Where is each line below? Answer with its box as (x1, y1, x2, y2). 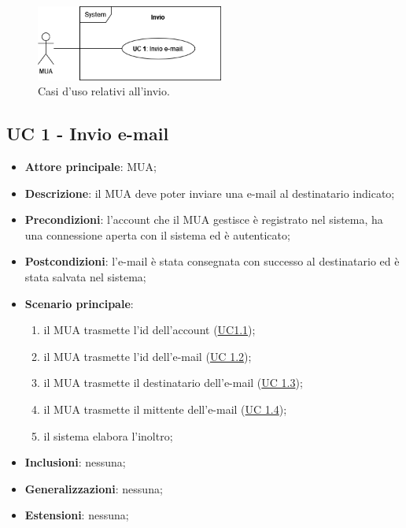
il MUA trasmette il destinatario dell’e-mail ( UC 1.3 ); (43, 374, 303, 391)
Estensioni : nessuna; (24, 507, 129, 523)
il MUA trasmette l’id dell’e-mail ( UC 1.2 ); (43, 348, 252, 364)
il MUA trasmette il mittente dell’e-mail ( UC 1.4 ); (43, 401, 287, 417)
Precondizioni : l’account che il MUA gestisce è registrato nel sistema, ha (24, 211, 383, 228)
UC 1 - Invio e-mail (6, 121, 169, 146)
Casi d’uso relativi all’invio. (38, 83, 170, 99)
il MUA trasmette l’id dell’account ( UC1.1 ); (43, 322, 256, 338)
